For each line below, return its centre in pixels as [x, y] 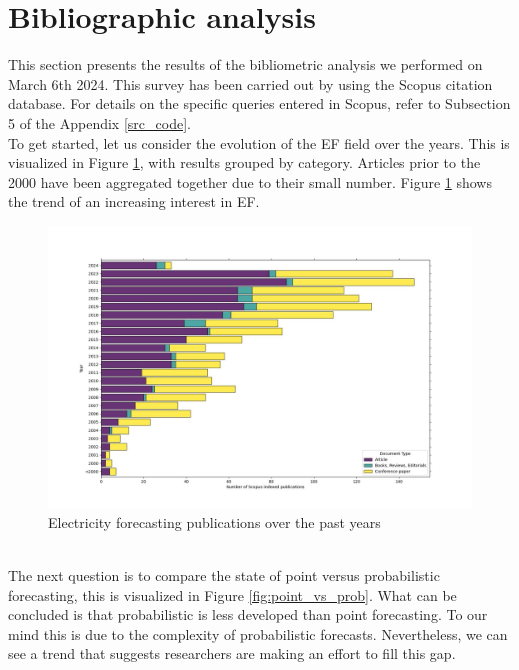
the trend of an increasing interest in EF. [134, 201]
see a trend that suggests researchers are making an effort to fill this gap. [232, 653]
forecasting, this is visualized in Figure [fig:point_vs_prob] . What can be [232, 594]
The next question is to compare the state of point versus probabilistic [224, 575]
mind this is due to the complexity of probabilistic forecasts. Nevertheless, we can [258, 633]
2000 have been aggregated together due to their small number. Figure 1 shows [250, 181]
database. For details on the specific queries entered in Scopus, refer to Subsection [259, 103]
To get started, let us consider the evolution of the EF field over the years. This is [259, 142]
